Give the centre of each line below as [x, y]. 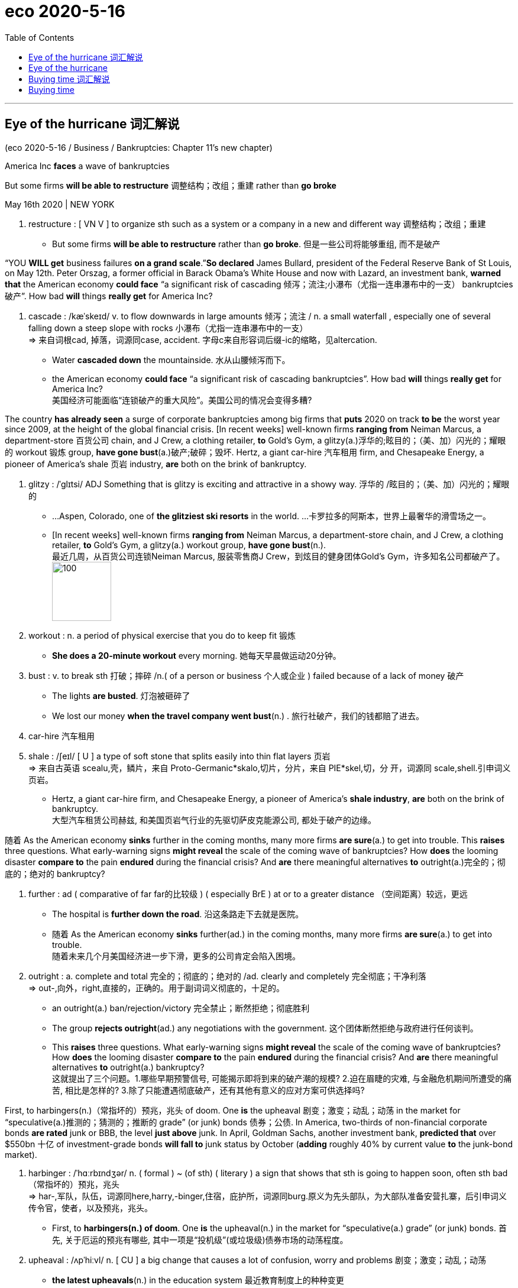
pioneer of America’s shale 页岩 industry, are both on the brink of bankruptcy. [156, 464]
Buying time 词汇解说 [69, 79]
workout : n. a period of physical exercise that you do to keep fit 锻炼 [162, 635]
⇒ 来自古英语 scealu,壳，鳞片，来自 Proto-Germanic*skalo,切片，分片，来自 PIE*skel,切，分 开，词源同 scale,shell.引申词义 [270, 768]
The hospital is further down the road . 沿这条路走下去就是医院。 [178, 914]
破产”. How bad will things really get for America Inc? [109, 296]
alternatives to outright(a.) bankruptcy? [128, 1067]
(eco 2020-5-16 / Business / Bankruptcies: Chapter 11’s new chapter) [139, 147]
